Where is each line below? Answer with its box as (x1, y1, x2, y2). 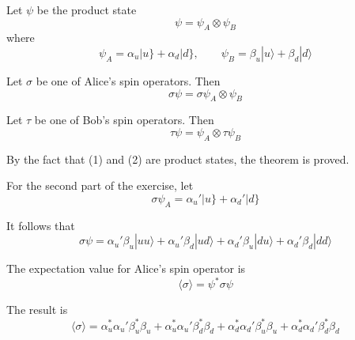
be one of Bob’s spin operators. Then (34, 111, 214, 128)
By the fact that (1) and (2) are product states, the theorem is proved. (6, 150, 349, 167)
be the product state (36, 2, 137, 17)
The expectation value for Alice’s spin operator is (6, 260, 246, 277)
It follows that (6, 217, 75, 233)
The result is (6, 301, 68, 318)
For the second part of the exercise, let (6, 177, 194, 194)
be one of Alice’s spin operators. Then (36, 72, 221, 89)
